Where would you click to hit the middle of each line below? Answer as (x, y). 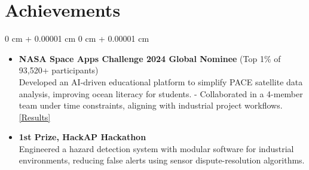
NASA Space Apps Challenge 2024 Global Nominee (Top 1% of (150, 58)
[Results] (35, 117)
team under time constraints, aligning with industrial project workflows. (151, 105)
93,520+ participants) (59, 70)
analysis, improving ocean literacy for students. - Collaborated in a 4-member (161, 93)
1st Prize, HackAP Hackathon (82, 137)
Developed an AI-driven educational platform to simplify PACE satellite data (161, 81)
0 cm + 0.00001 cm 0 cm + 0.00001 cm (77, 38)
